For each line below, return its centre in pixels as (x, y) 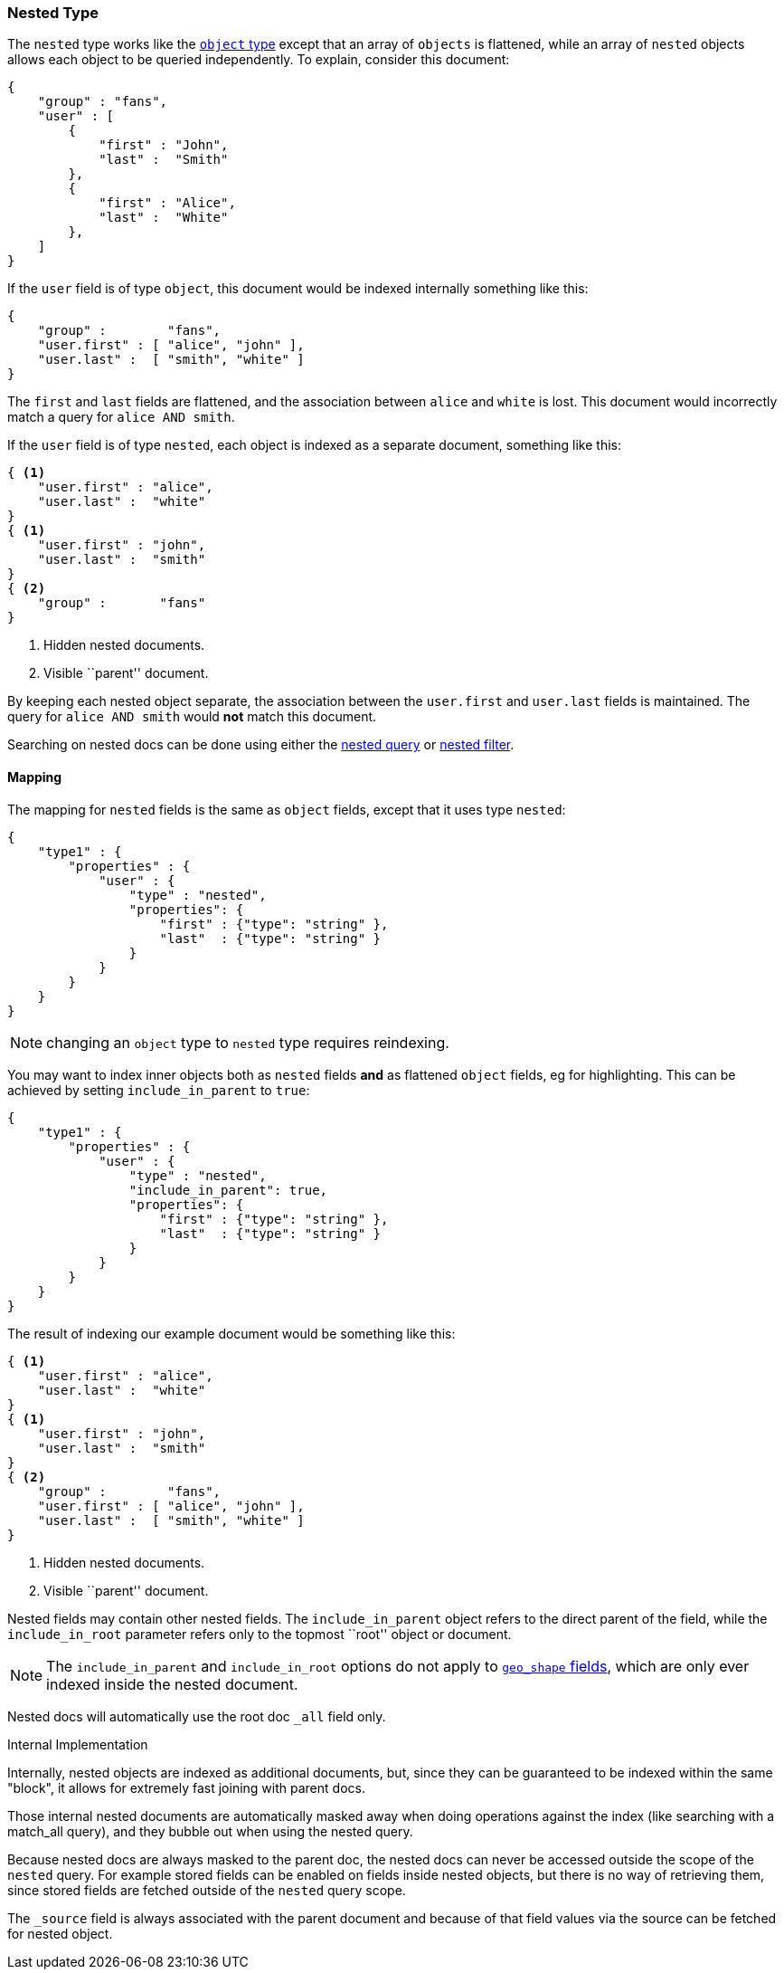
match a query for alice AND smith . (121, 417)
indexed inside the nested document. (172, 1684)
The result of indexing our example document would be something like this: (231, 1333)
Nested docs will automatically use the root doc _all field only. (197, 1716)
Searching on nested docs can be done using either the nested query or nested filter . (261, 745)
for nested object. (60, 1933)
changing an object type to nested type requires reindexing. (248, 1042)
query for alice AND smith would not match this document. (192, 717)
